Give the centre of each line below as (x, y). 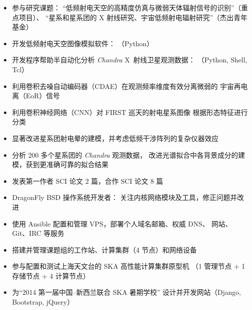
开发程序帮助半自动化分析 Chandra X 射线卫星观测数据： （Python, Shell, (129, 60)
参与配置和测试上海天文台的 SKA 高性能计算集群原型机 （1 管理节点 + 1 (128, 266)
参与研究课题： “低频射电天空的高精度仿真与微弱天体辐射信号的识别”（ (126, 7)
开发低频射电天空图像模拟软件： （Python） (83, 43)
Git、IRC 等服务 (38, 233)
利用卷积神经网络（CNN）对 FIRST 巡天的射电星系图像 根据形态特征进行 (130, 112)
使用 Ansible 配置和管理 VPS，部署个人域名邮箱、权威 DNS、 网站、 (122, 223)
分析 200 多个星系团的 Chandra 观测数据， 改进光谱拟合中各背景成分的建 (128, 155)
